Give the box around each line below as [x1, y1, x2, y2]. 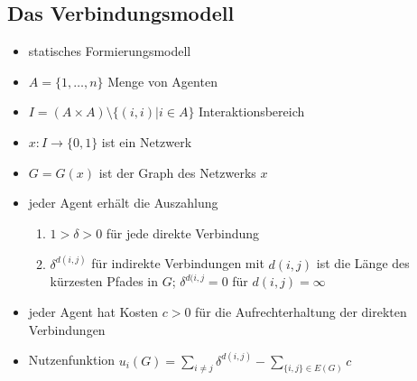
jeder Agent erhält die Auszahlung [28, 193, 218, 212]
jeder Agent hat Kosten [28, 302, 159, 321]
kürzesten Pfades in [50, 272, 158, 291]
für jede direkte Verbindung [106, 223, 260, 242]
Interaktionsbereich [199, 102, 305, 121]
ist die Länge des [316, 254, 410, 273]
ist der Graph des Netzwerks [98, 163, 256, 181]
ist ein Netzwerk [101, 132, 192, 151]
